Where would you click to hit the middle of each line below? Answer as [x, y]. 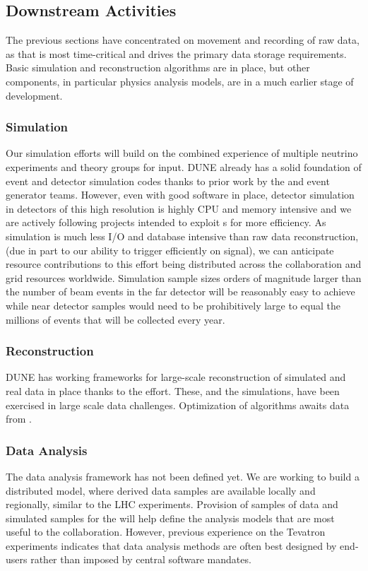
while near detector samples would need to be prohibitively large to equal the [173, 305]
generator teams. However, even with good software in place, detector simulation [180, 195]
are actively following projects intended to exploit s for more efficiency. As [166, 222]
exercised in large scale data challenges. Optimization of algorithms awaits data [178, 405]
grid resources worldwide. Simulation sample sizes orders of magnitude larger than [184, 277]
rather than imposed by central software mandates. [141, 559]
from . [19, 419]
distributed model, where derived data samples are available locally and [161, 490]
